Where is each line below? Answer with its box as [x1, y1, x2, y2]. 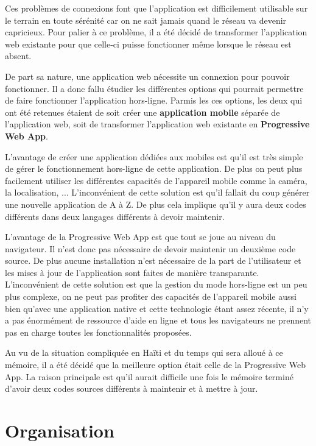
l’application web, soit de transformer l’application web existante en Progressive [5, 118, 310, 130]
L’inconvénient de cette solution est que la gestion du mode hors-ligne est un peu [5, 278, 307, 291]
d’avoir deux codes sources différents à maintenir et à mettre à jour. [5, 382, 258, 395]
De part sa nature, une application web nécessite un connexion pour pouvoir [5, 69, 290, 82]
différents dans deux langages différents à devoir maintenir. [5, 210, 225, 222]
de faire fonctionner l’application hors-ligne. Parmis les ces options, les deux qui [5, 94, 303, 107]
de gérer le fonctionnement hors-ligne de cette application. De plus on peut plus [5, 162, 303, 175]
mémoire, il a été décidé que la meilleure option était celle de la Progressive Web [5, 358, 306, 371]
